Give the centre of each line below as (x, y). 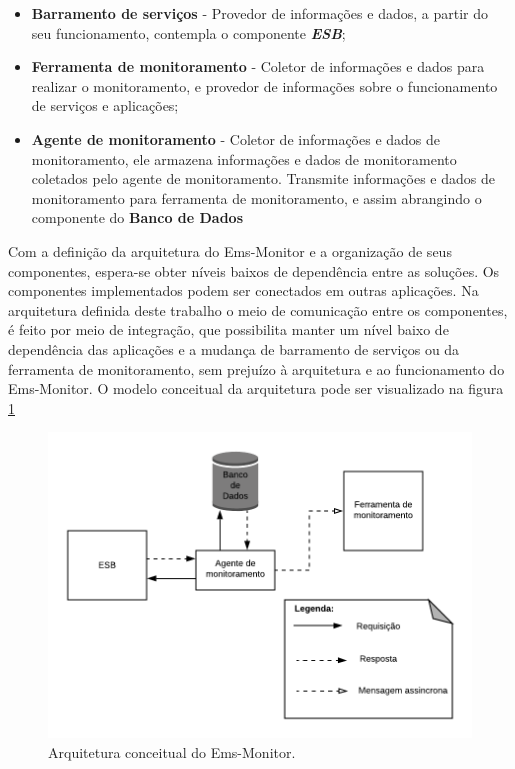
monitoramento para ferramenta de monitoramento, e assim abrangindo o (256, 197)
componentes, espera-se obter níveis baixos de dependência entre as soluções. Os (254, 270)
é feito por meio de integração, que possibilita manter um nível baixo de (228, 329)
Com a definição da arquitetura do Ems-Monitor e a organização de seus (230, 250)
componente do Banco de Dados (137, 217)
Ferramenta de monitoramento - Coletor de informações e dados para (258, 66)
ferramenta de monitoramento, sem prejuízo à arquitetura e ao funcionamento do (256, 368)
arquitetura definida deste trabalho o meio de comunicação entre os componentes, (258, 309)
